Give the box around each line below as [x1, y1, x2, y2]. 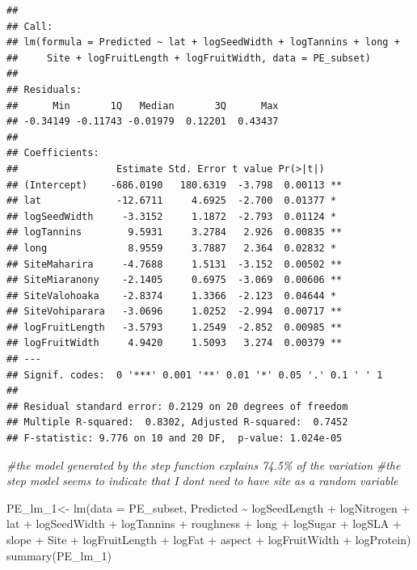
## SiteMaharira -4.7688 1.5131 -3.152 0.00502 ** [6, 258, 343, 270]
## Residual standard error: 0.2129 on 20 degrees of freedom [6, 400, 348, 412]
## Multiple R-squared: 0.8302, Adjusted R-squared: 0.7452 [6, 416, 348, 429]
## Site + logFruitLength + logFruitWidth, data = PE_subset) [6, 52, 372, 64]
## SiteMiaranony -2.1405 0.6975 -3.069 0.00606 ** [6, 274, 343, 286]
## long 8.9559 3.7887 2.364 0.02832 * [6, 242, 337, 254]
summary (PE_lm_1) [6, 547, 112, 564]
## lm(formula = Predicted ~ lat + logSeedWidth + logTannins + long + [6, 36, 400, 49]
